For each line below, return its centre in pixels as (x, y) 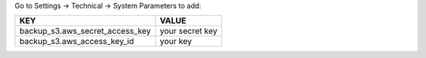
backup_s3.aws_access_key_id (77, 42)
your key (176, 42)
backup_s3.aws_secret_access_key (85, 31)
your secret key (189, 31)
